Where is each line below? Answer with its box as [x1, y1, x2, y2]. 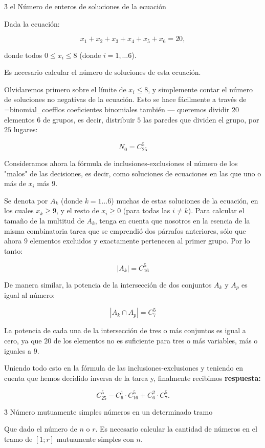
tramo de [4, 433, 33, 444]
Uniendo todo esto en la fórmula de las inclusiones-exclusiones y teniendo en [4, 362, 244, 373]
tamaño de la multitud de [4, 215, 84, 226]
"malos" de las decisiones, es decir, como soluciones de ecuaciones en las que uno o [4, 168, 261, 178]
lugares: [13, 124, 38, 135]
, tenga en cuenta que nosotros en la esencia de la [95, 215, 250, 226]
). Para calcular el [188, 205, 245, 216]
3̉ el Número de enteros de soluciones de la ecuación [4, 1, 166, 11]
